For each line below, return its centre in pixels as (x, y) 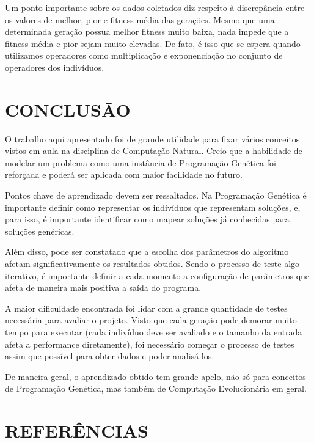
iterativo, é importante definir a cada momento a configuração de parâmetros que (157, 275)
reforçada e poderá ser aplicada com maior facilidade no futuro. (124, 174)
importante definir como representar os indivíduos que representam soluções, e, (153, 207)
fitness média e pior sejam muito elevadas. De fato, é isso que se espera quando (153, 43)
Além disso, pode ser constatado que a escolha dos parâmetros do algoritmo (147, 251)
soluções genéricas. (40, 231)
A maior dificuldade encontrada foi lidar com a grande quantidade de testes (146, 308)
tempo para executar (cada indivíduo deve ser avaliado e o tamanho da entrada (154, 332)
